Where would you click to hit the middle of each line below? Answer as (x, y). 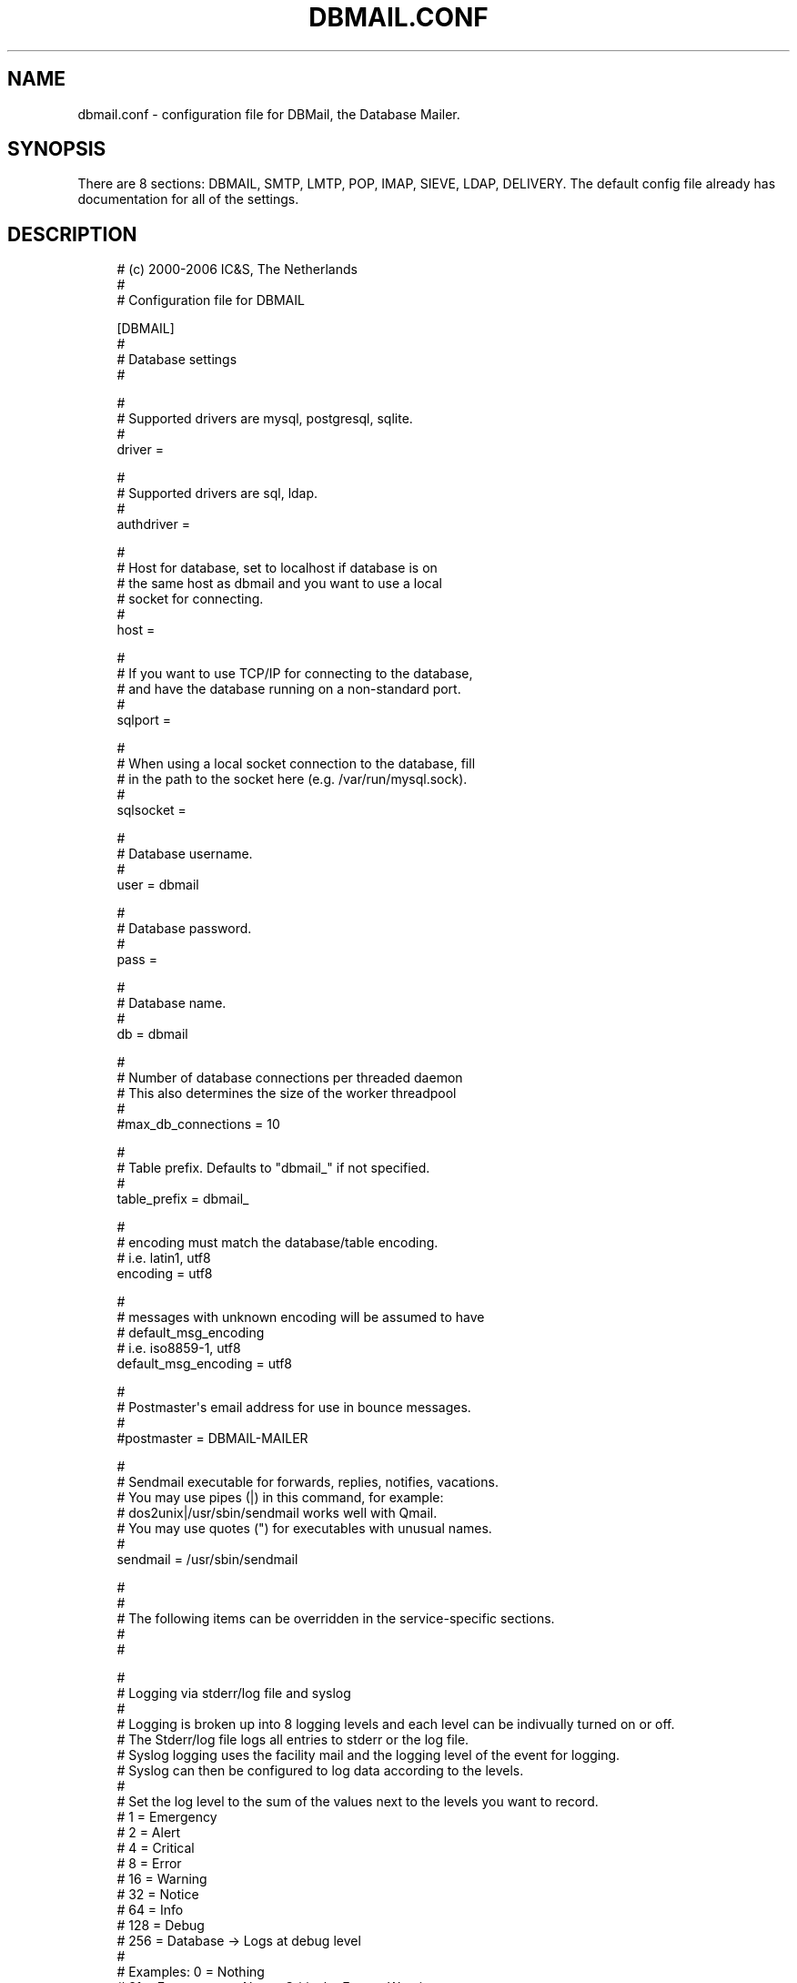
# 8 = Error (149, 1864)
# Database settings (177, 360)
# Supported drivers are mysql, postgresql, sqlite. (265, 419)
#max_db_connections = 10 (198, 1124)
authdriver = (153, 524)
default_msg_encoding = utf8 (205, 1364)
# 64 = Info (150, 1910)
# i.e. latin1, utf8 (164, 1258)
